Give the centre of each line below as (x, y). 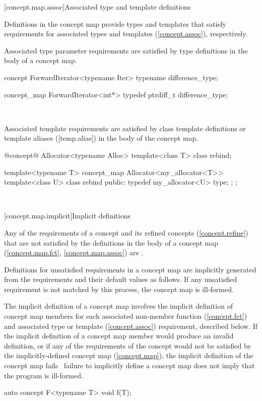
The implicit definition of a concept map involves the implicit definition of (118, 306)
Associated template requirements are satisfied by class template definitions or (125, 128)
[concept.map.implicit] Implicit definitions (67, 216)
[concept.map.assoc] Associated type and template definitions (97, 7)
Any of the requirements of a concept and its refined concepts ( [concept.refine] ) (126, 232)
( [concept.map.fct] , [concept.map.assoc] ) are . (74, 252)
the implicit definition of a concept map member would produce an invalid (119, 336)
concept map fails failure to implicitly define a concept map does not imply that (129, 365)
